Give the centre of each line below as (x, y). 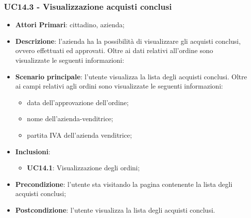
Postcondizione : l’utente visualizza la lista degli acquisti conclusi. (115, 209)
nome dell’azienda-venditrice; (70, 118)
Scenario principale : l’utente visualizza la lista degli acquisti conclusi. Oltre (131, 76)
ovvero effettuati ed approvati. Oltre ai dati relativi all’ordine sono (114, 50)
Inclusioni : (33, 151)
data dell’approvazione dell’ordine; (78, 102)
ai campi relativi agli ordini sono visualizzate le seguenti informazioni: (119, 86)
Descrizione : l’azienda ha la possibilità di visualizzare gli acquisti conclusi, (128, 41)
